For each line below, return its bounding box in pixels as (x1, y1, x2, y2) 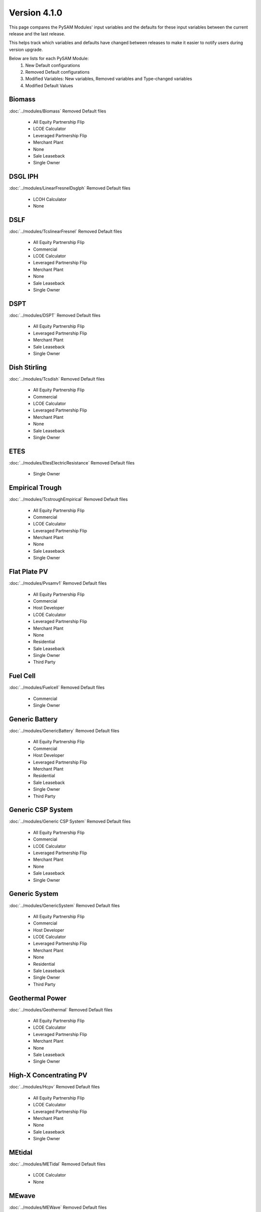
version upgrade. (9, 47, 43, 52)
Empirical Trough (9, 484, 62, 492)
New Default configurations (25, 62, 80, 68)
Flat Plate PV (9, 568, 48, 576)
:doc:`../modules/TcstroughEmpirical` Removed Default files (9, 496, 128, 502)
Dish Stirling (9, 363, 47, 371)
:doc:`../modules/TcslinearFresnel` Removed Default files (9, 228, 122, 234)
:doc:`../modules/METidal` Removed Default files (9, 1161, 106, 1167)
